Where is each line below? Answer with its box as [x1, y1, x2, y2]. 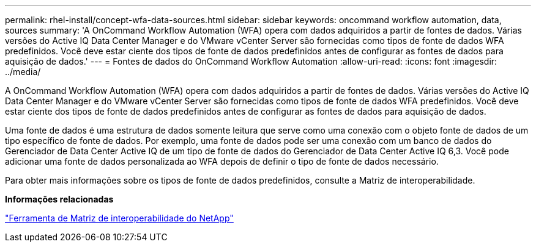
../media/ [5, 66, 41, 77]
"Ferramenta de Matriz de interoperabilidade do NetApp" [5, 213, 234, 223]
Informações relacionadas [5, 194, 114, 204]
